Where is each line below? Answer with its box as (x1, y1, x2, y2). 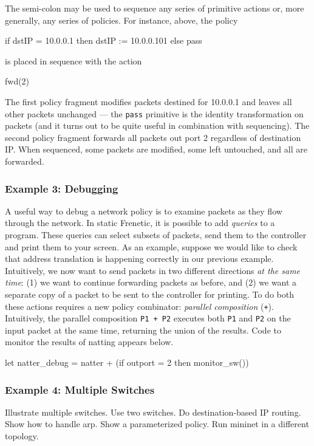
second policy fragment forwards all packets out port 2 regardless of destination (5, 131, 301, 143)
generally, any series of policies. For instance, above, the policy (5, 13, 238, 26)
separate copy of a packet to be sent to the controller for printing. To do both (5, 287, 294, 300)
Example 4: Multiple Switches (5, 382, 155, 397)
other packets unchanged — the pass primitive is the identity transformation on (5, 107, 304, 120)
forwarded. (5, 155, 44, 167)
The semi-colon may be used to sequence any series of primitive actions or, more (5, 2, 304, 14)
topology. (5, 430, 39, 442)
